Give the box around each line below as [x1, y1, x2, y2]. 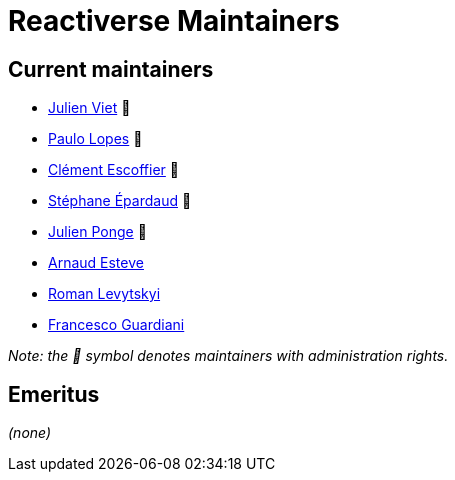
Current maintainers [8, 56, 214, 82]
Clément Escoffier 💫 [48, 161, 179, 179]
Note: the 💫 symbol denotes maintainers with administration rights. [8, 347, 449, 365]
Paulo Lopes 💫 [48, 130, 143, 148]
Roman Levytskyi [48, 285, 161, 303]
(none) [8, 424, 52, 442]
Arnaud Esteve [48, 254, 144, 272]
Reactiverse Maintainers [8, 4, 340, 38]
